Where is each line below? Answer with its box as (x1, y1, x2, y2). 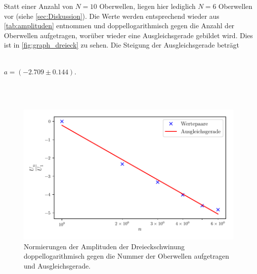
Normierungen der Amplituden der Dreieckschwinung (24, 241, 185, 251)
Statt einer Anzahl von (4, 1, 73, 11)
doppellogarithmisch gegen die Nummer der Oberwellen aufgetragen (24, 251, 229, 261)
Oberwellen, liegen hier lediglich (99, 1, 196, 11)
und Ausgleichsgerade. (24, 260, 91, 271)
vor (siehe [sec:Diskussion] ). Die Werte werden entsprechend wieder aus (4, 10, 219, 21)
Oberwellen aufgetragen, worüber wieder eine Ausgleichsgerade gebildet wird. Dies (4, 30, 253, 40)
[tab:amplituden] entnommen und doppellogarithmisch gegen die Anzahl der (4, 20, 235, 31)
